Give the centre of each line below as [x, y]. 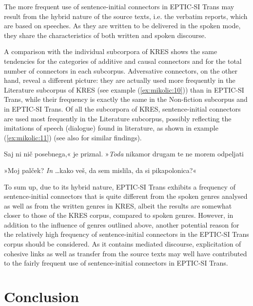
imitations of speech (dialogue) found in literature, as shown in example [111, 128]
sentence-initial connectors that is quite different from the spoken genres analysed [126, 196]
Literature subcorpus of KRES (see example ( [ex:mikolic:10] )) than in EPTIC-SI [124, 89]
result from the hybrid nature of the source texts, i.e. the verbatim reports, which [126, 16]
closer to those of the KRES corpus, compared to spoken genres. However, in [119, 215]
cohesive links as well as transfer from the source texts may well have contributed [126, 253]
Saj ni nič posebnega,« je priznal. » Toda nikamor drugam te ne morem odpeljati [124, 154]
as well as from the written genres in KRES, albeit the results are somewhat [118, 205]
